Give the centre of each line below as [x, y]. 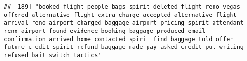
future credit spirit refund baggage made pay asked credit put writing [124, 47]
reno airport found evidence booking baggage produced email [105, 31]
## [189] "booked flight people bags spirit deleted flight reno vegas [122, 7]
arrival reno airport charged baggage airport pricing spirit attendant [124, 23]
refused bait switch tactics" [53, 55]
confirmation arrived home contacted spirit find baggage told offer [119, 39]
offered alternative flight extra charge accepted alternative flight [120, 15]
